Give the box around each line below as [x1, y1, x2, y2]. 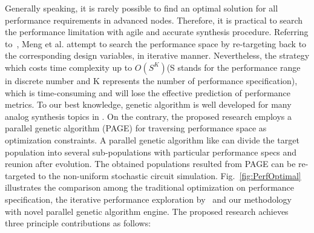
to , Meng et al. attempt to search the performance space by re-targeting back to [5, 37, 307, 50]
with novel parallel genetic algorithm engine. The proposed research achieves [5, 205, 289, 217]
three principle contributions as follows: [5, 217, 151, 229]
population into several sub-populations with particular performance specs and [5, 145, 297, 158]
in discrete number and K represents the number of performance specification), [5, 74, 298, 87]
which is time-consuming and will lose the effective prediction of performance [5, 86, 291, 99]
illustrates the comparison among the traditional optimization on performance [5, 181, 295, 194]
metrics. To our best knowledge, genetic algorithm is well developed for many [5, 98, 292, 111]
